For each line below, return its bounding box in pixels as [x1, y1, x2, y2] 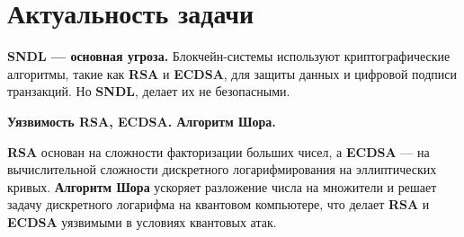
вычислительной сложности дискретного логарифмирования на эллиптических [7, 160, 437, 179]
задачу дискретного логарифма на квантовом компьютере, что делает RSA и [7, 195, 430, 214]
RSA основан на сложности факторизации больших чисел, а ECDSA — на [7, 142, 430, 161]
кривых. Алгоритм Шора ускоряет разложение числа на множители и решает [7, 177, 437, 196]
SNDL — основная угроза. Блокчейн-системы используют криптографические [7, 47, 451, 66]
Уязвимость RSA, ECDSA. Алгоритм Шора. [7, 111, 276, 130]
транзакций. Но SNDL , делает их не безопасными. [7, 82, 290, 101]
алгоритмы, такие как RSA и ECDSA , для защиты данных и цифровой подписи [7, 64, 457, 83]
